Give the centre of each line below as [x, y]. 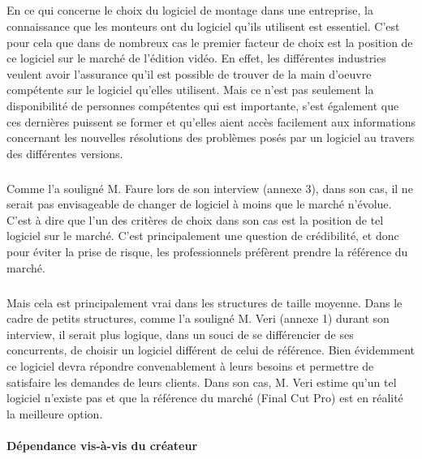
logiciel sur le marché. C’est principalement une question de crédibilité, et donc [203, 236]
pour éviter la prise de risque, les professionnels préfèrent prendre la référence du [207, 252]
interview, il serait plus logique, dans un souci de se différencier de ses [180, 334]
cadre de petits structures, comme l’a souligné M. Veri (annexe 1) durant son [198, 318]
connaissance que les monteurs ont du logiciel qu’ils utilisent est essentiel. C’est [203, 26]
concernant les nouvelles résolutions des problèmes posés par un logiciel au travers [211, 137]
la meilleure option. [55, 413]
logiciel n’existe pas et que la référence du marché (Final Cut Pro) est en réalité [205, 398]
